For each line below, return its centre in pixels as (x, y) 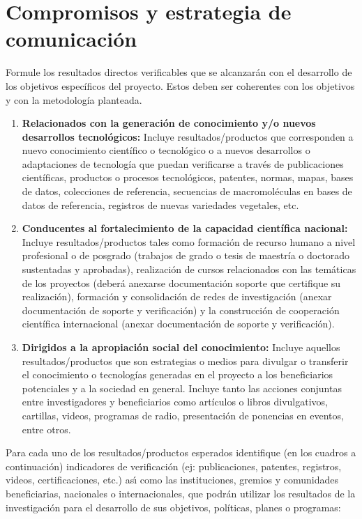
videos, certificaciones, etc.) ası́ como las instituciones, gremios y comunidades (172, 480)
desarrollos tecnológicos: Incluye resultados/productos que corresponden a (188, 136)
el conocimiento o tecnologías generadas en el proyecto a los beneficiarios (178, 374)
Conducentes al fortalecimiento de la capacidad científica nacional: (185, 228)
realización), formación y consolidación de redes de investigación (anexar (177, 296)
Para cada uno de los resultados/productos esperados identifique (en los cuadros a (181, 452)
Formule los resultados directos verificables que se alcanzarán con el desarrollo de (179, 72)
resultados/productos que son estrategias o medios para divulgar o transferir (185, 361)
